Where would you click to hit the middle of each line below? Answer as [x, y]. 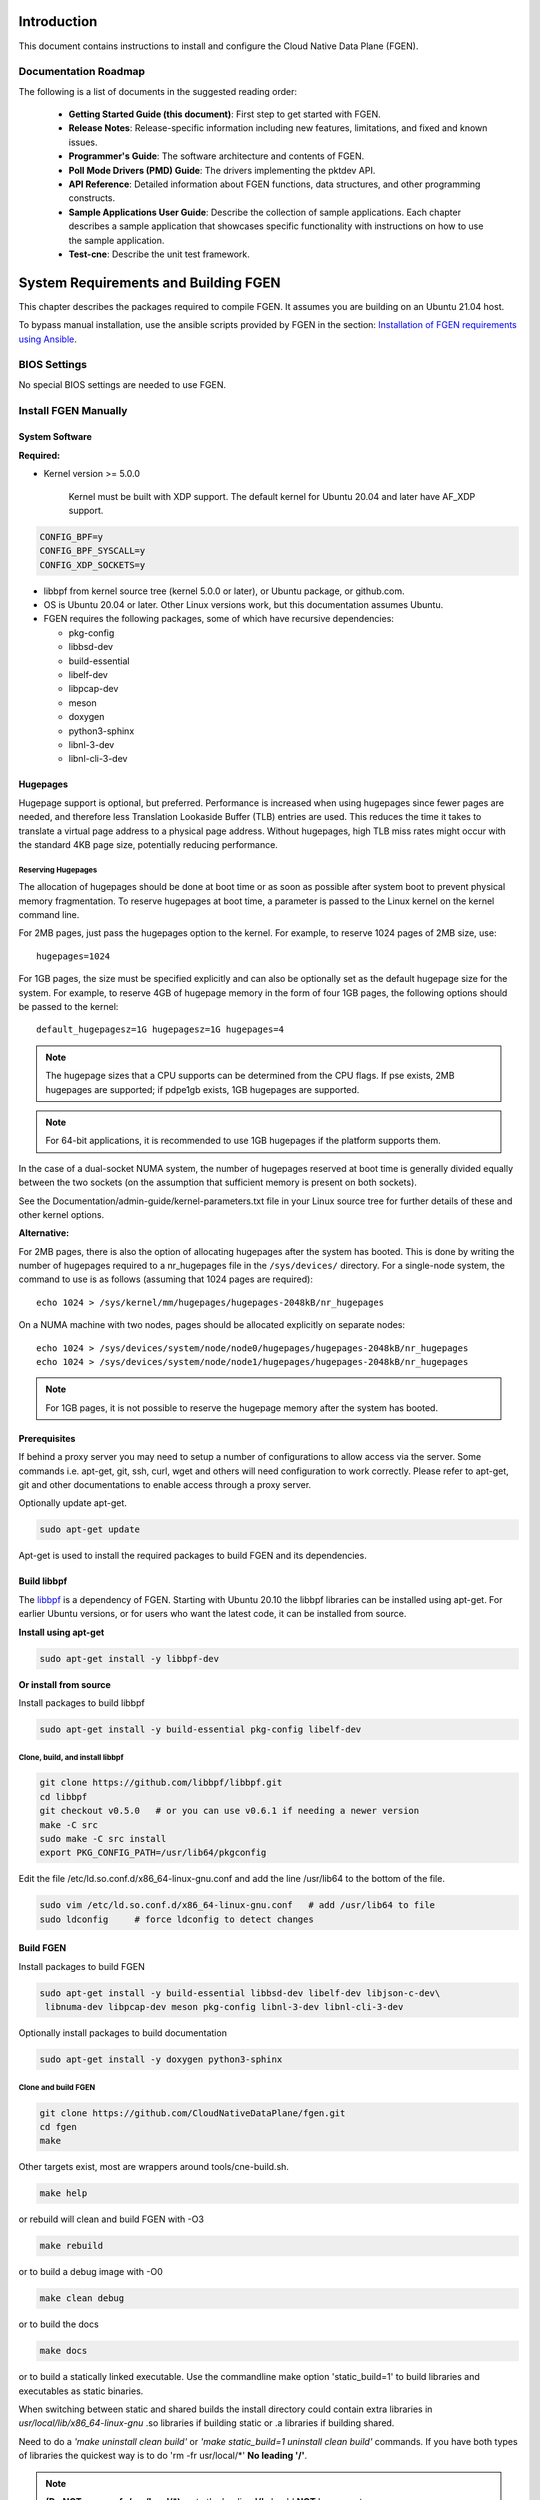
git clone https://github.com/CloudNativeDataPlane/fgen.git [192, 2113]
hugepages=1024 [73, 956]
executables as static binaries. [81, 2391]
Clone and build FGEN [57, 2088]
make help [63, 2193]
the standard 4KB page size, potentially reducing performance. [148, 844]
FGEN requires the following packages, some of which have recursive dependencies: [219, 619]
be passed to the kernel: [68, 1007]
